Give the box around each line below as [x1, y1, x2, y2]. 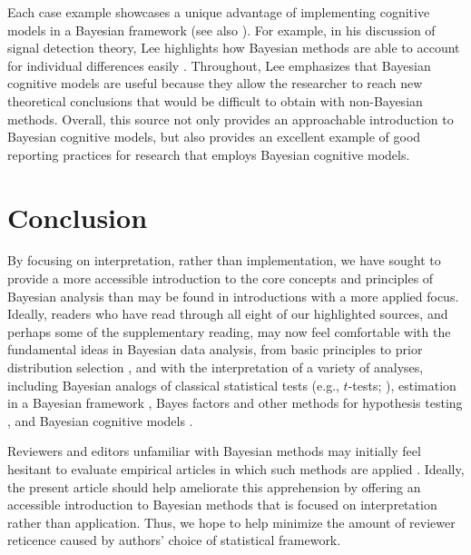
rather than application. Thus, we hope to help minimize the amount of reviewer [7, 512, 456, 531]
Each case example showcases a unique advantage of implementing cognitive [7, 3, 430, 21]
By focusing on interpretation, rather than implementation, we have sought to [7, 251, 441, 270]
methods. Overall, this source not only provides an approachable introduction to [7, 109, 454, 128]
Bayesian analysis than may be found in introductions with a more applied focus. [7, 286, 459, 305]
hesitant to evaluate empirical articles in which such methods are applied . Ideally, [7, 460, 465, 478]
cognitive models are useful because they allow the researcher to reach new [7, 74, 423, 93]
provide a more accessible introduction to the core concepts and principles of [7, 269, 434, 288]
